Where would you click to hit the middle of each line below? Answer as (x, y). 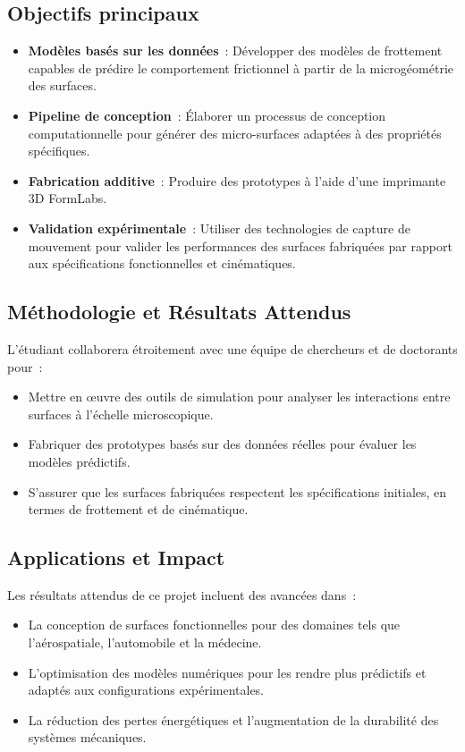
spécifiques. (59, 151)
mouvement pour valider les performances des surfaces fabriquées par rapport (240, 245)
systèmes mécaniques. (87, 737)
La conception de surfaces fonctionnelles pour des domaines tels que (214, 625)
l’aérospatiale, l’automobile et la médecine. (145, 642)
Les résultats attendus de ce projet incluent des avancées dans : (182, 594)
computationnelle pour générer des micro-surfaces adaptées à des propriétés (235, 133)
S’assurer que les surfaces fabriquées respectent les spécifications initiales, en (237, 491)
